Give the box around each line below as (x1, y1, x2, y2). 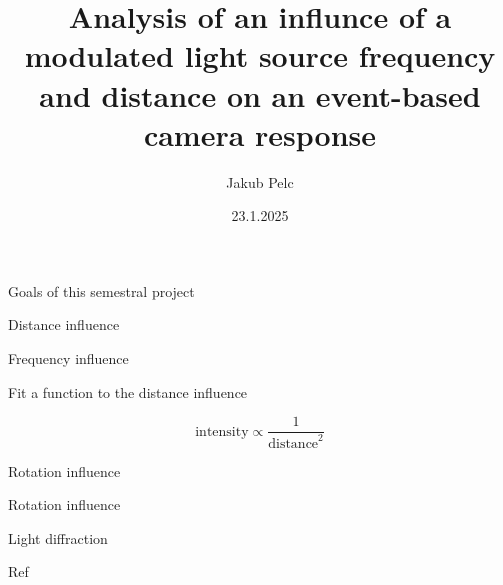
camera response (143, 113, 377, 154)
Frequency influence (8, 348, 129, 369)
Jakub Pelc (226, 171, 294, 192)
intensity (195, 424, 249, 439)
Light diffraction (8, 527, 108, 548)
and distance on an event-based (39, 74, 481, 115)
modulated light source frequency (24, 35, 496, 76)
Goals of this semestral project (8, 280, 195, 301)
